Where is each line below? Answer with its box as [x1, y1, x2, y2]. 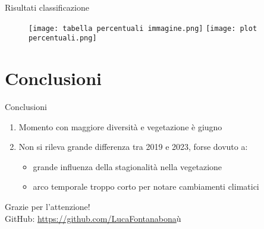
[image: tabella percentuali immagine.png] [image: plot [29, 24, 257, 33]
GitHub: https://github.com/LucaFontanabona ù [5, 212, 181, 224]
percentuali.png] [29, 34, 97, 43]
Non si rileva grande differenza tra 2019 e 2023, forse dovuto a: [18, 140, 248, 153]
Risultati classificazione [5, 1, 89, 13]
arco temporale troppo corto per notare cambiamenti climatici [33, 180, 259, 193]
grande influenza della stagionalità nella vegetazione [33, 160, 222, 172]
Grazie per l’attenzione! [5, 200, 90, 212]
